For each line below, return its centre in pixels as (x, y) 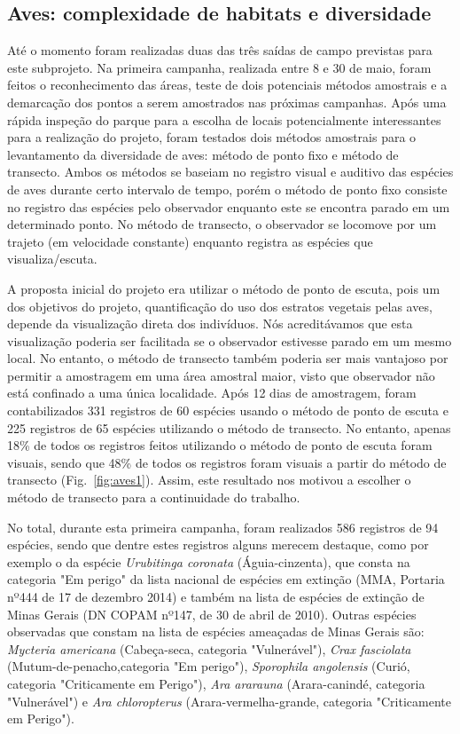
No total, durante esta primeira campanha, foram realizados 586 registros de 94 (223, 527)
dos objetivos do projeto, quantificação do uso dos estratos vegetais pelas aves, (220, 306)
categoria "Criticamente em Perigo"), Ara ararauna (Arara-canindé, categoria (216, 683)
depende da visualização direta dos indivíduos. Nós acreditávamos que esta (210, 324)
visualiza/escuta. (52, 259)
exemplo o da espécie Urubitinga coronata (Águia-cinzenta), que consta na (209, 561)
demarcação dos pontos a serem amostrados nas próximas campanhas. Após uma (227, 102)
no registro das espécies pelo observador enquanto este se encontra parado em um (229, 206)
